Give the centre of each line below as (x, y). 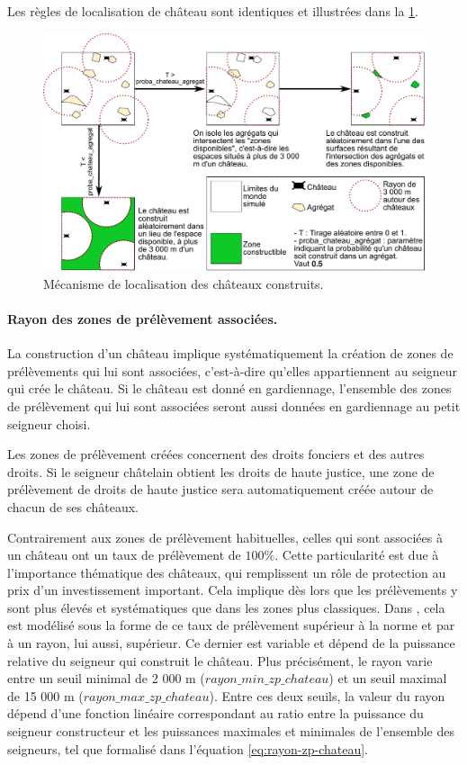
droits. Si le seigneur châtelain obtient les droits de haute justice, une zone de (221, 471)
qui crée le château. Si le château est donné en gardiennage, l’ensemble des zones (229, 388)
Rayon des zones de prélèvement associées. (143, 318)
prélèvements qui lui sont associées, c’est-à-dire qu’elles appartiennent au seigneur (233, 370)
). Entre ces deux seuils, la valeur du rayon (327, 695)
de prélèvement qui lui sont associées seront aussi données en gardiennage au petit (234, 405)
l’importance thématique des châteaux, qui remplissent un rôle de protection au (227, 572)
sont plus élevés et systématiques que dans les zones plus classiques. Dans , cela (226, 607)
